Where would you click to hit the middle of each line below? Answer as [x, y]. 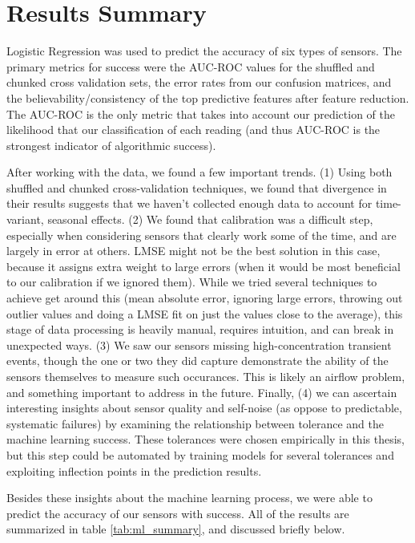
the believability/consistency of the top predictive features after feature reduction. [208, 97]
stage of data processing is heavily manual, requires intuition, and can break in [200, 329]
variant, [25, 219]
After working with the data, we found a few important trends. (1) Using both [199, 172]
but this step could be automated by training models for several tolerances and [200, 454]
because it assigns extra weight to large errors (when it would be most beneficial [203, 266]
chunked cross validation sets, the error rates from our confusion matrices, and [199, 82]
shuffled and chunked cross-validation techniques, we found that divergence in [197, 187]
